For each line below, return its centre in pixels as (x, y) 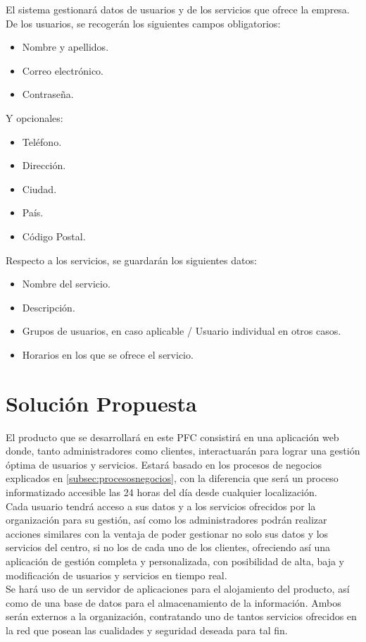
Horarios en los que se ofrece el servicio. (108, 354)
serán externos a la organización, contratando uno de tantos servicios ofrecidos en (181, 616)
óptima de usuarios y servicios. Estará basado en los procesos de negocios (164, 464)
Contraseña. (48, 94)
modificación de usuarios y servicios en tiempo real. (116, 575)
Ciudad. (39, 189)
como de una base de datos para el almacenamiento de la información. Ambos (173, 602)
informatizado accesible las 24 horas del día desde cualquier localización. (162, 492)
